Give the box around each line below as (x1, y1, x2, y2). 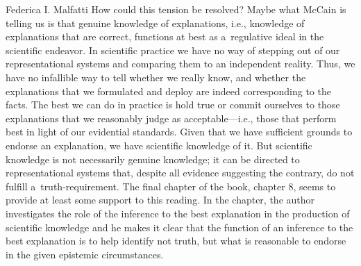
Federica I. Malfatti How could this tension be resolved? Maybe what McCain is (6, 2, 346, 16)
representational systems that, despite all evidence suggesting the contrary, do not (6, 165, 355, 180)
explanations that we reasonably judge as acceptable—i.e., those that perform (6, 110, 337, 125)
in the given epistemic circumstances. (6, 247, 164, 261)
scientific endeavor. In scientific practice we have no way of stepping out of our (6, 42, 340, 57)
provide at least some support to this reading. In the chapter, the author (6, 192, 315, 207)
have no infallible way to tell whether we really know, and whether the (6, 69, 306, 84)
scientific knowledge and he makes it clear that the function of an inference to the (6, 219, 353, 234)
